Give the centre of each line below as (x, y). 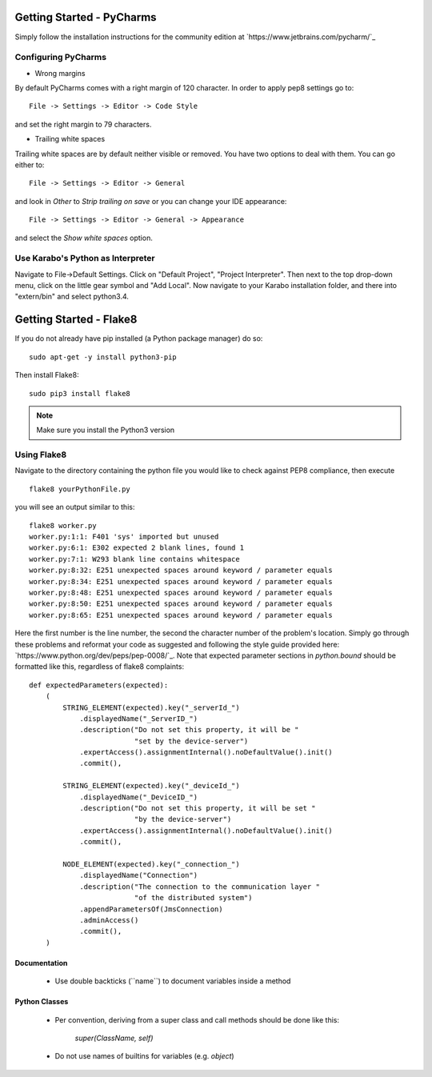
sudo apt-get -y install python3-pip (103, 357)
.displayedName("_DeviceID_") (139, 797)
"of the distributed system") (193, 898)
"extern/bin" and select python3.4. (72, 297)
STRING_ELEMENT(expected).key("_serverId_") (151, 707)
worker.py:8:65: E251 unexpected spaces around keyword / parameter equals (181, 615)
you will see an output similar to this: (75, 507)
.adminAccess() (109, 920)
